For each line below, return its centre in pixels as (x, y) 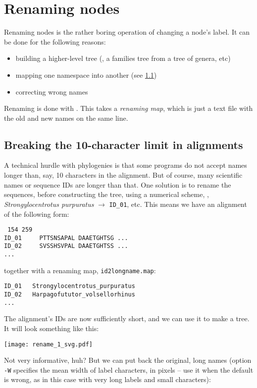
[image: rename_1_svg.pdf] (48, 344)
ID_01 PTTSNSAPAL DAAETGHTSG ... (66, 238)
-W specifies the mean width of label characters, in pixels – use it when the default (129, 369)
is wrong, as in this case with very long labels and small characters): (107, 379)
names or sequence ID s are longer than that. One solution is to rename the (118, 184)
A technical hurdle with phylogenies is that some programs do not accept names (126, 165)
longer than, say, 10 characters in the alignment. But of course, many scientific (123, 175)
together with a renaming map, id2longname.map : (80, 270)
